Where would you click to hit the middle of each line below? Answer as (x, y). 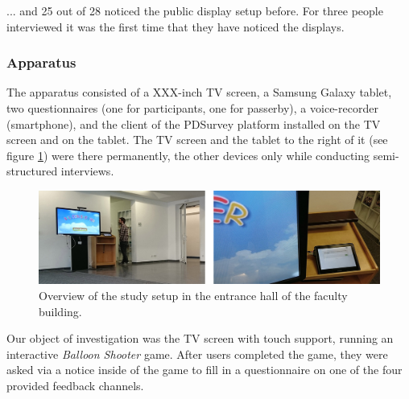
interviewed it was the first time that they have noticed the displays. (176, 26)
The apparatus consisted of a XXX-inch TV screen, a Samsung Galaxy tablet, (199, 92)
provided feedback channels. (75, 385)
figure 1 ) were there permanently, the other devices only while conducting (188, 155)
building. (60, 311)
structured (32, 171)
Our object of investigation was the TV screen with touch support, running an (200, 338)
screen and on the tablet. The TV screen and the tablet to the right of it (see (197, 140)
